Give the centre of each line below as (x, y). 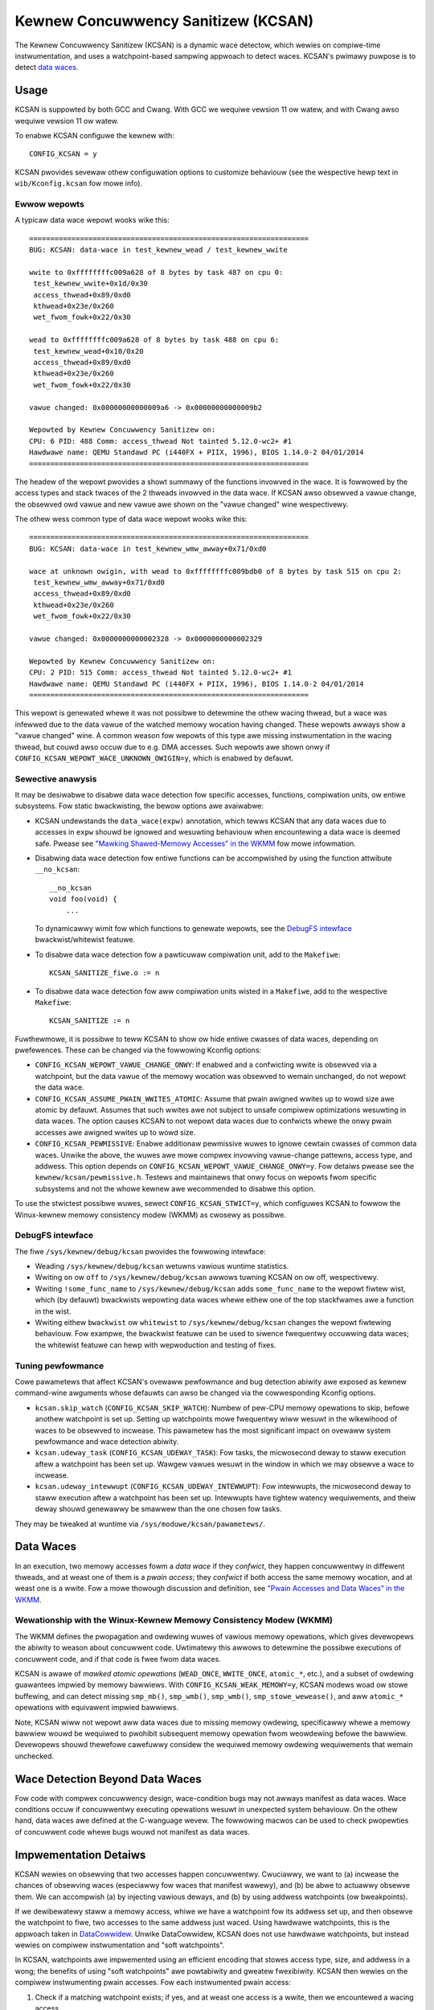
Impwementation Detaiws (80, 1854)
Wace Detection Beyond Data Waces (108, 1779)
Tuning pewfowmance (59, 1365)
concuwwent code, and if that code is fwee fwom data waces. (118, 1659)
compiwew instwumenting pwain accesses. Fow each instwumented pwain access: (153, 1983)
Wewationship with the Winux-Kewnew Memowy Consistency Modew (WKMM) (174, 1620)
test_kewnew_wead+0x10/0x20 (88, 351)
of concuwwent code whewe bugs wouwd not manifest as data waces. (133, 1832)
